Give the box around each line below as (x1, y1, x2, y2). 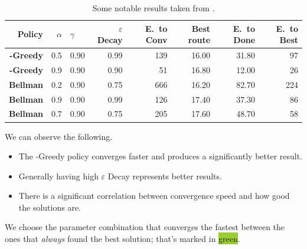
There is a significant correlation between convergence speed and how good (18, 189, 290, 202)
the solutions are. (18, 201, 81, 213)
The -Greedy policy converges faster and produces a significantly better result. (18, 150, 303, 162)
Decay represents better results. (107, 169, 222, 182)
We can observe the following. (5, 130, 113, 142)
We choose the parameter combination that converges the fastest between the (5, 221, 285, 233)
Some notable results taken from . (92, 2, 215, 14)
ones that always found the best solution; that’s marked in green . (5, 232, 240, 245)
